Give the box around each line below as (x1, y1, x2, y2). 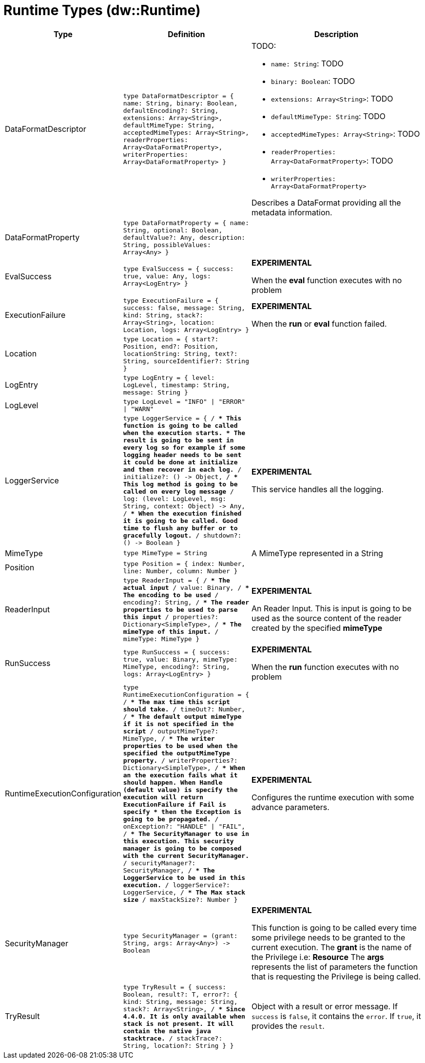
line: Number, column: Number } (123, 567, 238, 575)
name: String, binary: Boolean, (123, 100, 238, 107)
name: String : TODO (270, 58, 344, 68)
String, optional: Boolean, (123, 226, 223, 234)
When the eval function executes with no (251, 275, 402, 285)
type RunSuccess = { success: (123, 648, 230, 656)
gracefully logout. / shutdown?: (123, 531, 242, 539)
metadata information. (251, 207, 332, 217)
